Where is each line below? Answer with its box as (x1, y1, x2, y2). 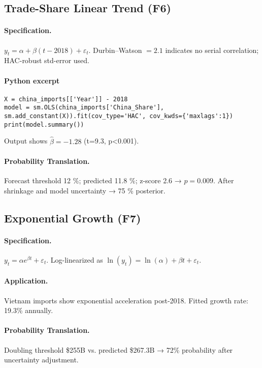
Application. (4, 275, 48, 286)
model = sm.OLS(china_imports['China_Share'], (4, 104, 164, 111)
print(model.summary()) (4, 121, 84, 128)
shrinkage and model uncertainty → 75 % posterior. (4, 185, 166, 195)
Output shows (4, 135, 48, 146)
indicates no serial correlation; (165, 44, 259, 55)
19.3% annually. (4, 305, 53, 316)
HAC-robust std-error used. (4, 55, 89, 66)
